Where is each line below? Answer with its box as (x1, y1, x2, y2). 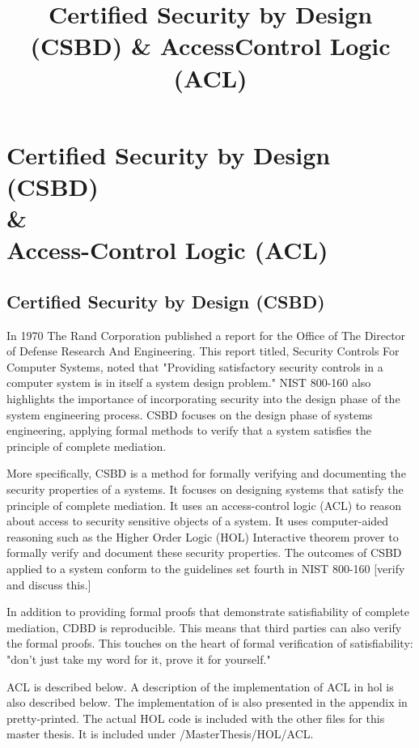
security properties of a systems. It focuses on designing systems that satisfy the (6, 481, 404, 498)
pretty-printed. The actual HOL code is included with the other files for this (6, 709, 385, 726)
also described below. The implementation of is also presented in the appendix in (6, 694, 408, 711)
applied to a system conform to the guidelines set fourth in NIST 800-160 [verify (6, 560, 405, 577)
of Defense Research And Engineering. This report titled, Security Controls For (6, 342, 400, 359)
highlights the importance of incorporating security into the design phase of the (6, 390, 400, 407)
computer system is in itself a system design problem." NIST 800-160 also (6, 374, 371, 391)
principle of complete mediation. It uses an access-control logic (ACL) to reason (6, 496, 401, 513)
